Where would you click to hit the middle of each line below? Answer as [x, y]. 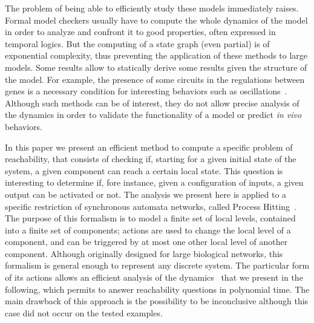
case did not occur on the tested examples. [84, 312]
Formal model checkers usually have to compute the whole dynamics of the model [156, 20]
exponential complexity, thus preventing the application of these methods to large [156, 55]
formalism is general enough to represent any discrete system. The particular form [157, 265]
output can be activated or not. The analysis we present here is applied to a [146, 194]
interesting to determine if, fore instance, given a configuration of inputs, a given [154, 182]
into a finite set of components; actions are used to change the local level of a [148, 230]
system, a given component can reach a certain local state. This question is [144, 170]
